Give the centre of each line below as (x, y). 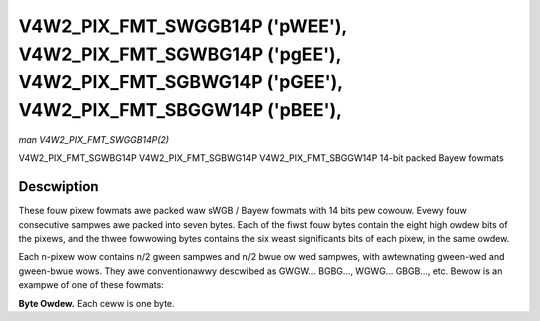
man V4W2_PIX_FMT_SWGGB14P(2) (94, 139)
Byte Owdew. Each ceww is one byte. (96, 303)
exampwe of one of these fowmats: (91, 285)
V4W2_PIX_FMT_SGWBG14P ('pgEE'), (180, 54)
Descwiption (58, 186)
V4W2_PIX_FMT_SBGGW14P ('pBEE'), (180, 110)
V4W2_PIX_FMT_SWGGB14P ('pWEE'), (182, 26)
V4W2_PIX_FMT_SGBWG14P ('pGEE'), (181, 82)
